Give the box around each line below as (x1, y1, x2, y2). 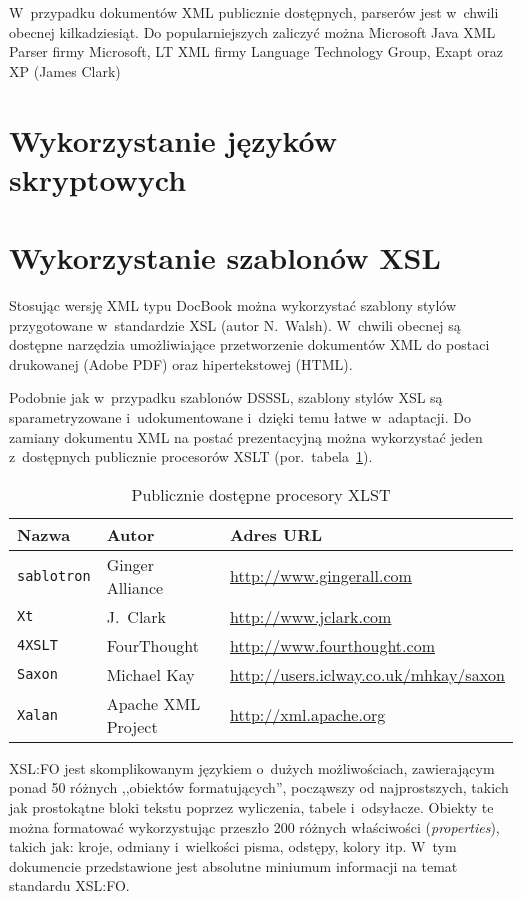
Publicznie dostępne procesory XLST (131, 482, 391, 506)
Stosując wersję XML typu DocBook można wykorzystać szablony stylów (9, 295, 457, 316)
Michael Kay (106, 662, 195, 686)
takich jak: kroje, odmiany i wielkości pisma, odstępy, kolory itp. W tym (9, 836, 457, 857)
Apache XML (106, 691, 201, 715)
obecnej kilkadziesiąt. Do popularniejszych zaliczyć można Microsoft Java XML (9, 21, 496, 42)
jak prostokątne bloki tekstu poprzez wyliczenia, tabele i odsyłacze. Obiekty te (9, 797, 494, 817)
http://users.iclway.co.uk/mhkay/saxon (229, 662, 505, 686)
